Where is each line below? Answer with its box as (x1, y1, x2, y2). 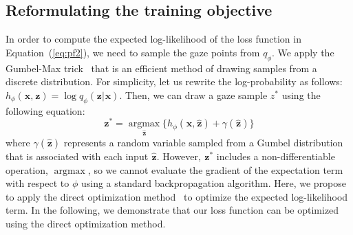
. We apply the (272, 45, 334, 59)
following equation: (6, 103, 85, 117)
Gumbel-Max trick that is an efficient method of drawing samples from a (6, 60, 317, 75)
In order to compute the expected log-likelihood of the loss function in (6, 32, 301, 46)
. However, (156, 149, 201, 164)
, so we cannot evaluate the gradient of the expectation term (87, 162, 343, 177)
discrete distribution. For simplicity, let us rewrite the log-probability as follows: (6, 74, 343, 89)
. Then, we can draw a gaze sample (119, 87, 268, 102)
